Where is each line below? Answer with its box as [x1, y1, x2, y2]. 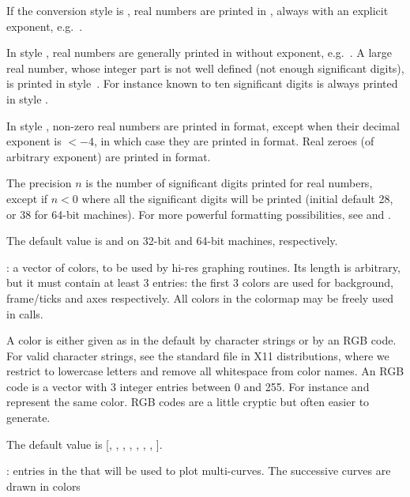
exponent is [6, 133, 62, 149]
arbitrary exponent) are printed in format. [6, 148, 211, 164]
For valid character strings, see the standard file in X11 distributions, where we [6, 347, 389, 363]
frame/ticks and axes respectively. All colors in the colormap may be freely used [6, 289, 394, 306]
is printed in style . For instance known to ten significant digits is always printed [6, 75, 398, 92]
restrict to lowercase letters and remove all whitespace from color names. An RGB [6, 363, 404, 379]
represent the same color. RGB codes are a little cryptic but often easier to [6, 393, 370, 410]
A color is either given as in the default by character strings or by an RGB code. [6, 332, 397, 348]
